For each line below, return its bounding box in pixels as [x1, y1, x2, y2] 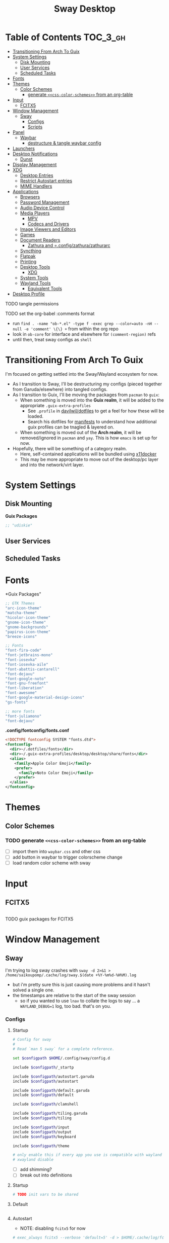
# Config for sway [12, 1037, 51, 1042]
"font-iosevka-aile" [5, 662, 49, 667]
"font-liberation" [5, 686, 44, 691]
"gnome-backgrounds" [5, 624, 49, 629]
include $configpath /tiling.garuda [12, 1111, 88, 1116]
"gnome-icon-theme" [5, 620, 46, 625]
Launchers [12, 145, 35, 151]
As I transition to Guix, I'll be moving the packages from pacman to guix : [12, 392, 160, 398]
